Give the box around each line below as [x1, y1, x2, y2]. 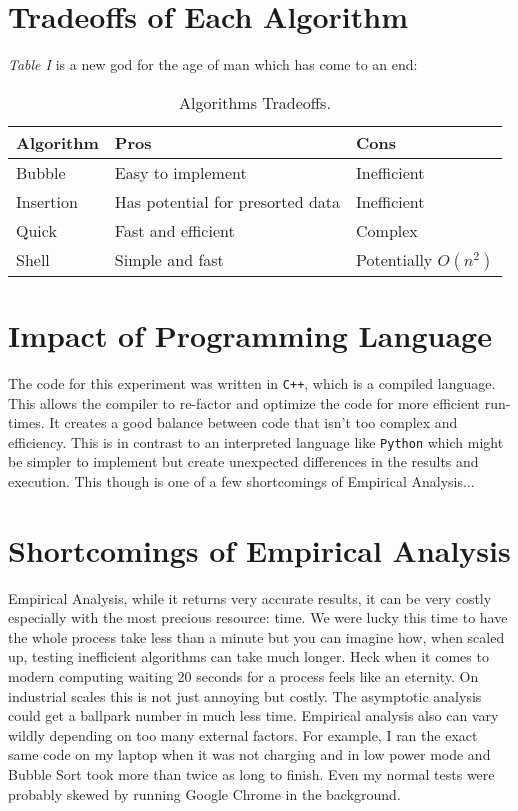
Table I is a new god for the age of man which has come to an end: [8, 54, 418, 75]
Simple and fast [114, 248, 224, 272]
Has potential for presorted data [114, 189, 341, 213]
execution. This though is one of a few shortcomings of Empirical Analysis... [8, 470, 475, 491]
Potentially [356, 247, 433, 271]
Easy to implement [114, 160, 247, 184]
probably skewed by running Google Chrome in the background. [8, 783, 401, 804]
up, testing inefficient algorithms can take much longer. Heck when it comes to [8, 646, 489, 667]
